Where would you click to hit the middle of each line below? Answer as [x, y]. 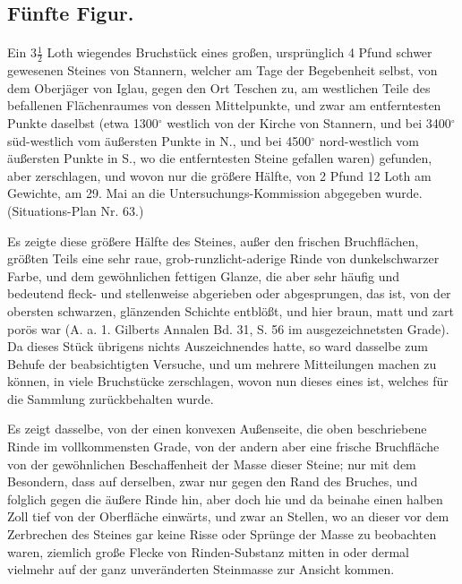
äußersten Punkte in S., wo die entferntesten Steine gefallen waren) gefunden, [220, 158]
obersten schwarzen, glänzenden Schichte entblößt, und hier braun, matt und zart [231, 310]
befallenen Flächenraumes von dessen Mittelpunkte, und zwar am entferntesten [224, 105]
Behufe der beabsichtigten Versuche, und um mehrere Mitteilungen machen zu [222, 363]
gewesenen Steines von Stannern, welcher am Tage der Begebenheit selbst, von [222, 70]
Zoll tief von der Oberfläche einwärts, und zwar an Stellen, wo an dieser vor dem [228, 516]
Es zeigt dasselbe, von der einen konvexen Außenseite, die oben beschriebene [217, 429]
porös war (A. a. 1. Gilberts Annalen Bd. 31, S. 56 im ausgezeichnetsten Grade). [228, 328]
